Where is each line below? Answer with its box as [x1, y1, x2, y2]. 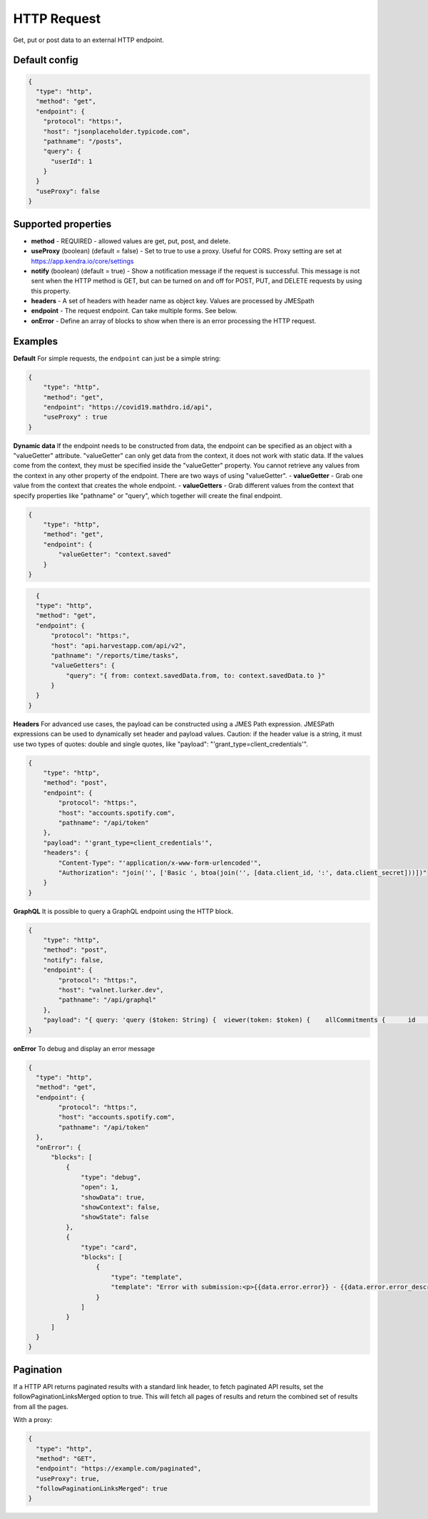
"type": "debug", [81, 1173, 142, 1181]
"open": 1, [81, 1183, 119, 1192]
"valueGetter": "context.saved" [58, 550, 171, 559]
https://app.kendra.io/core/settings [31, 257, 134, 265]
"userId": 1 [51, 157, 93, 166]
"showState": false [81, 1213, 149, 1221]
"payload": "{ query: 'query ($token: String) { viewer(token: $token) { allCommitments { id [43, 1016, 416, 1024]
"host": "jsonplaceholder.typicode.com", [43, 127, 190, 136]
